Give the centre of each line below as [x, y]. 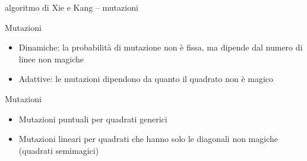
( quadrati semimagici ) [59, 150]
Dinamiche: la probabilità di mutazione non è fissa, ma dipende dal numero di [161, 47]
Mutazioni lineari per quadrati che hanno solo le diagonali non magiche [148, 139]
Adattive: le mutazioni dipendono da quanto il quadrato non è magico [146, 79]
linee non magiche [51, 59]
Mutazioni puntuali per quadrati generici [93, 119]
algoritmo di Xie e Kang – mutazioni [72, 7]
